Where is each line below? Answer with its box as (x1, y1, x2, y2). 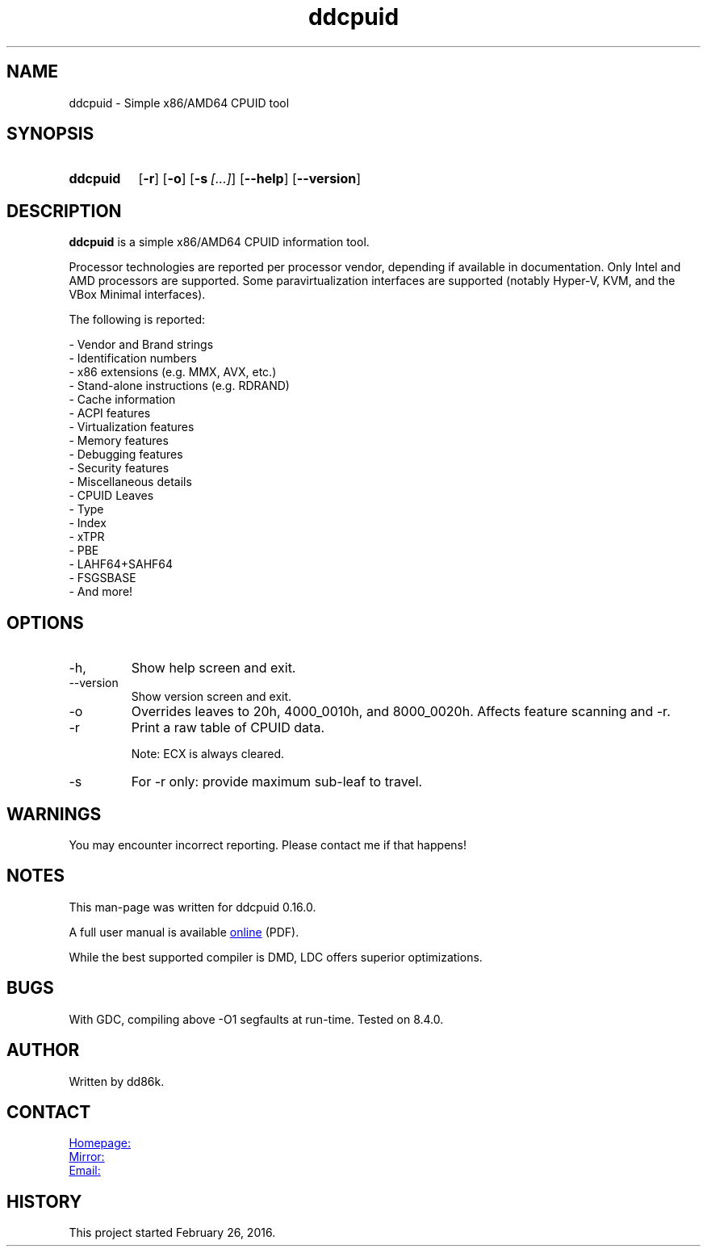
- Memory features (69, 434, 169, 448)
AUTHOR (6, 1040, 80, 1061)
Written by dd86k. (69, 1074, 165, 1088)
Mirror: (69, 1150, 105, 1164)
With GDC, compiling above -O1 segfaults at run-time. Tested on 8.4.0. (69, 1012, 444, 1026)
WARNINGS (6, 803, 102, 824)
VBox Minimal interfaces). (69, 287, 206, 302)
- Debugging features (69, 447, 183, 462)
